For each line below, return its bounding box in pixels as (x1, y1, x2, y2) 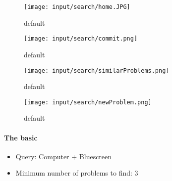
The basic (4, 132, 38, 142)
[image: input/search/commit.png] (24, 35, 138, 43)
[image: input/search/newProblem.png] (24, 98, 152, 106)
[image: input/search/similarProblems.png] (24, 67, 170, 74)
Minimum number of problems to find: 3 (15, 168, 138, 178)
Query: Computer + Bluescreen (15, 151, 112, 161)
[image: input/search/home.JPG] (24, 3, 130, 10)
